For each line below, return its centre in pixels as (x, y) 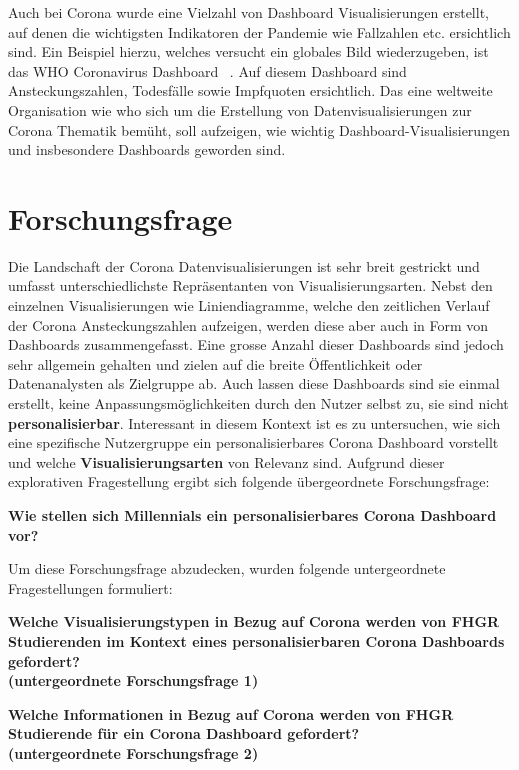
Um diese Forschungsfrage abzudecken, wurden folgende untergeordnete (227, 568)
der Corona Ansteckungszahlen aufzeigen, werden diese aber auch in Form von (248, 324)
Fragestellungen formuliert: (90, 587)
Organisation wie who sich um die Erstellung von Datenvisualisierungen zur (240, 109)
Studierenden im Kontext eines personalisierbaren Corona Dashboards (256, 640)
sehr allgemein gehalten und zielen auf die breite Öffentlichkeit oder (215, 363)
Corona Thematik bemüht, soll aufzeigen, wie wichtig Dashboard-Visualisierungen (259, 129)
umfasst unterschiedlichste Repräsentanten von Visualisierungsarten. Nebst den (250, 285)
